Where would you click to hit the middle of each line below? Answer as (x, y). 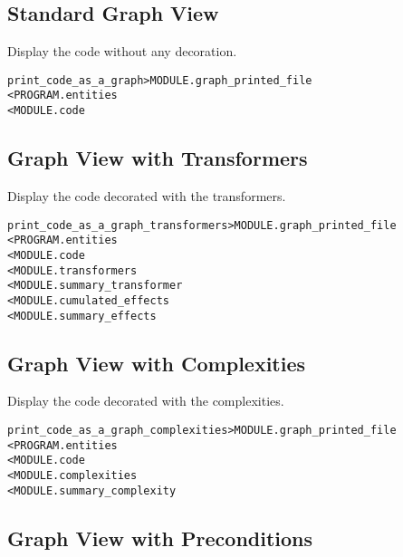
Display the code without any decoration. (122, 51)
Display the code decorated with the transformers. (147, 195)
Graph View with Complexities (157, 363)
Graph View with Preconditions (160, 538)
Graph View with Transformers (158, 158)
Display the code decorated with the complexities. (146, 401)
